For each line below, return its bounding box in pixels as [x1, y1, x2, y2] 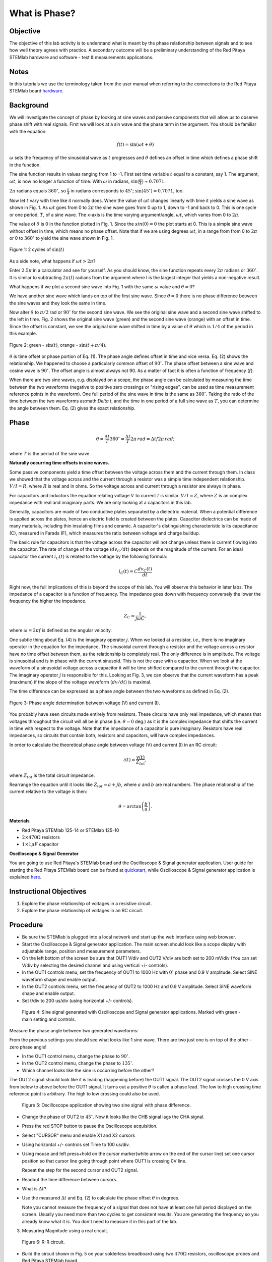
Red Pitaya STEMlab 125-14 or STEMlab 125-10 [22, 827, 119, 833]
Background [9, 101, 49, 110]
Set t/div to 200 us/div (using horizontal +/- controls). [22, 997, 133, 1004]
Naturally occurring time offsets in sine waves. [9, 460, 109, 466]
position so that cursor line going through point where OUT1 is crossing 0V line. [22, 1158, 187, 1164]
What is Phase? [9, 8, 76, 19]
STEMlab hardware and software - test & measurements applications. [9, 54, 154, 60]
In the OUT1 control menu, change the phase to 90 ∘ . [22, 1053, 130, 1060]
